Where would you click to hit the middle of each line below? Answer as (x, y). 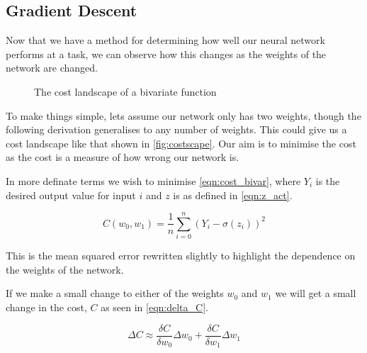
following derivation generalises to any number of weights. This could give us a (176, 129)
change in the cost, (46, 307)
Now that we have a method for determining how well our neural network (165, 40)
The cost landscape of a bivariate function (125, 91)
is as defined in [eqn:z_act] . (233, 195)
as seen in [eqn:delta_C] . (154, 307)
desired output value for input (71, 195)
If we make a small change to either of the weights (115, 293)
